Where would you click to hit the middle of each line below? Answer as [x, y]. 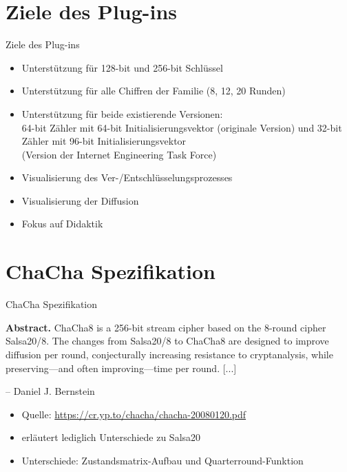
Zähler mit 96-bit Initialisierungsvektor [104, 141]
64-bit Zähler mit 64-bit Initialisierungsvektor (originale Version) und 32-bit [182, 127]
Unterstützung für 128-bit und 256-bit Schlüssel [122, 67]
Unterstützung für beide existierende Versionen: [122, 113]
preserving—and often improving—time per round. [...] [121, 368]
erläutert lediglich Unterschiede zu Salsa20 [111, 437]
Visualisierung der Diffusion [80, 200]
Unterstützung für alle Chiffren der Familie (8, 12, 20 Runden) [154, 91]
